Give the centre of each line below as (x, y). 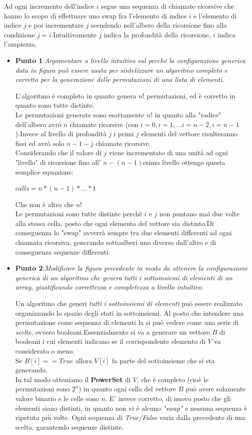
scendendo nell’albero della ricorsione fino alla (159, 25)
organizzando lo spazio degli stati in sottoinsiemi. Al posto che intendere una (129, 313)
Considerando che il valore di (58, 153)
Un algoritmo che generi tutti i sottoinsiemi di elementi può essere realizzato (129, 303)
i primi (124, 134)
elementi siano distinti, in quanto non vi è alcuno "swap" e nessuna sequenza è (131, 408)
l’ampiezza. (20, 44)
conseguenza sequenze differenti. (63, 251)
